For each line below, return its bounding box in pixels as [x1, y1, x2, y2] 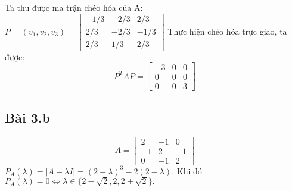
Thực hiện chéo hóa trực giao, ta [167, 24, 287, 37]
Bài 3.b [5, 108, 50, 126]
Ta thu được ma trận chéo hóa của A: [5, 1, 143, 13]
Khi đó [176, 164, 202, 177]
